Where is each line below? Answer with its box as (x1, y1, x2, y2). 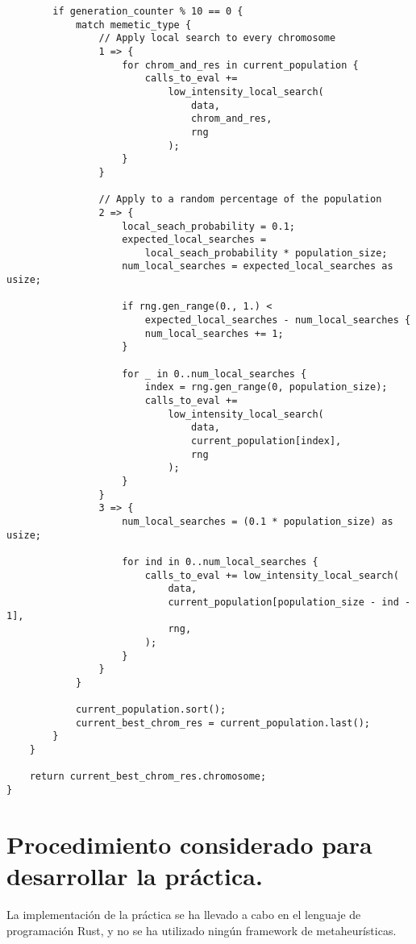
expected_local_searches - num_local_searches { (144, 314, 411, 326)
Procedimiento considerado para (6, 827, 372, 860)
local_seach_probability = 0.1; (122, 220, 295, 232)
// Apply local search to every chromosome (98, 32, 336, 44)
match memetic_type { (75, 19, 192, 31)
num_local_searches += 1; (144, 327, 284, 339)
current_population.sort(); (75, 704, 227, 716)
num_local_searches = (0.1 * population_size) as (122, 515, 393, 527)
